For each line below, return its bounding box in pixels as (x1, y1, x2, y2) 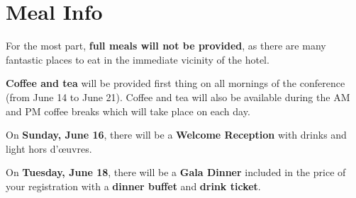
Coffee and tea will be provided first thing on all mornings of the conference (6, 76, 345, 91)
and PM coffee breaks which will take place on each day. (6, 103, 250, 118)
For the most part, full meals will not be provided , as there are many (6, 38, 326, 53)
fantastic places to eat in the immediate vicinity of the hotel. (6, 52, 269, 66)
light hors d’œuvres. (6, 141, 92, 156)
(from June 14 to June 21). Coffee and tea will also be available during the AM (6, 89, 350, 104)
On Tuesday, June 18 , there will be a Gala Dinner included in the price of (6, 165, 346, 180)
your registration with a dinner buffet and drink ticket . (6, 178, 261, 193)
